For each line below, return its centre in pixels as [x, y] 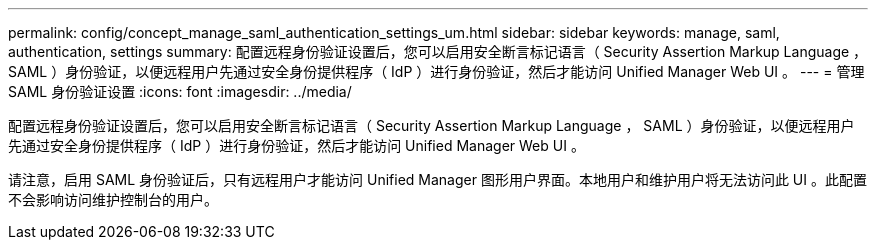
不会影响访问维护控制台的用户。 [113, 199]
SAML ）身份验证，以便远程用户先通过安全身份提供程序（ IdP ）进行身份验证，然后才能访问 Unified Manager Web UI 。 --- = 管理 [436, 71]
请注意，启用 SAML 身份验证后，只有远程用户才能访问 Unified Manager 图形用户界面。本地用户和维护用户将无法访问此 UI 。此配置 [437, 179]
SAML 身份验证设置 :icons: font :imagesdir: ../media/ [180, 91]
